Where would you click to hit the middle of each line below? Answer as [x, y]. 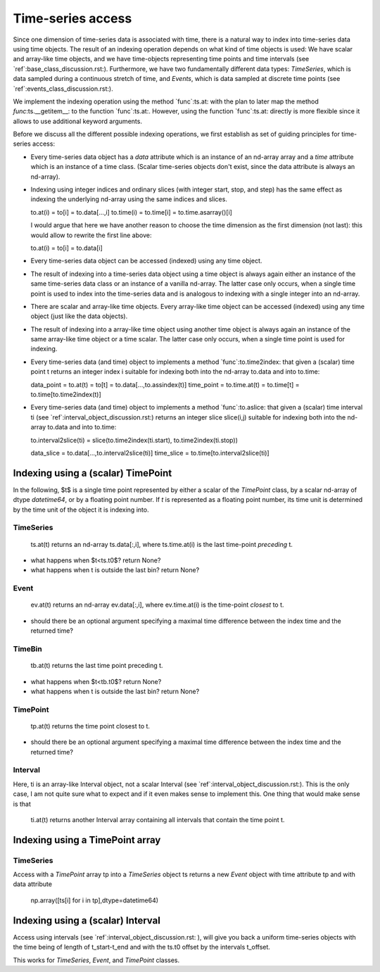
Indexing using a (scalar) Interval [87, 920]
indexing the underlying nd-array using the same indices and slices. [129, 199]
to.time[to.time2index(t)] [66, 395]
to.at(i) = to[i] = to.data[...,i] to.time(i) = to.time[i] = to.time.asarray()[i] [131, 212]
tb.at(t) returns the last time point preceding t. [97, 666]
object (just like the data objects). [79, 316]
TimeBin [27, 649]
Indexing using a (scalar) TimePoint [93, 473]
